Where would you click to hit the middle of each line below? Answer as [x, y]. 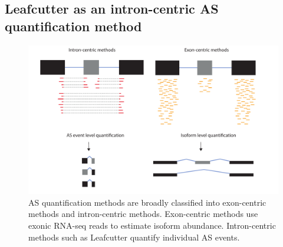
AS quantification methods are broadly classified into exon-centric [147, 202]
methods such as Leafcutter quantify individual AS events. [134, 237]
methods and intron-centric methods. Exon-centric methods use [143, 214]
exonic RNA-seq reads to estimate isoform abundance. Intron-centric [152, 225]
